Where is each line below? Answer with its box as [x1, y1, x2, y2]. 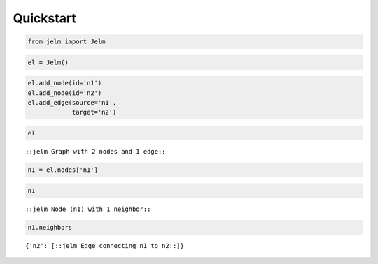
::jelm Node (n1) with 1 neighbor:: [25, 205, 151, 213]
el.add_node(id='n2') [27, 89, 102, 97]
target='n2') [71, 108, 117, 117]
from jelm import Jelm [27, 38, 106, 45]
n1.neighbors [27, 223, 73, 231]
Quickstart [13, 10, 77, 26]
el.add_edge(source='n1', [27, 98, 117, 107]
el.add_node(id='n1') [27, 79, 102, 87]
